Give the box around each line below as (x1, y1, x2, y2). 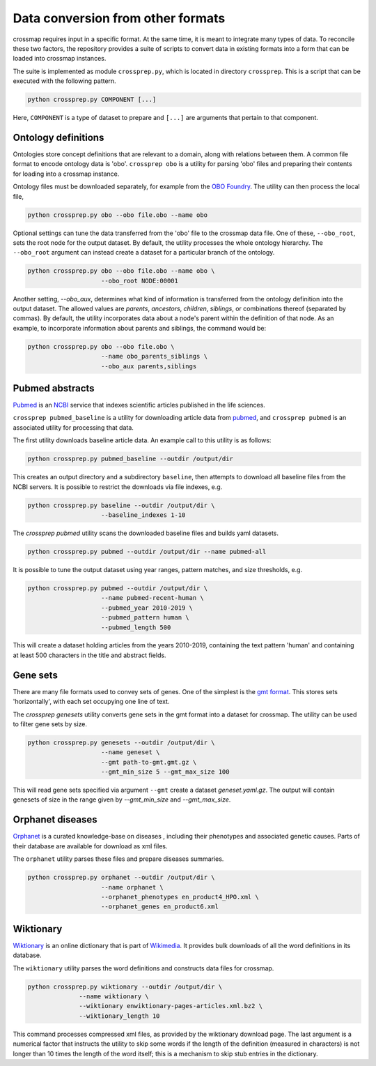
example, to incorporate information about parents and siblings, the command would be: (13, 324, 267, 332)
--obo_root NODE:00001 (101, 276, 179, 285)
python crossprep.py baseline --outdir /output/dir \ (27, 501, 215, 509)
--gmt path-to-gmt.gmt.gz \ (101, 758, 197, 766)
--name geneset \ (101, 749, 160, 756)
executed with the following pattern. (13, 77, 116, 85)
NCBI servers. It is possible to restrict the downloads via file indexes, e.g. (13, 482, 223, 491)
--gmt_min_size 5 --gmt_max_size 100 (101, 768, 230, 776)
